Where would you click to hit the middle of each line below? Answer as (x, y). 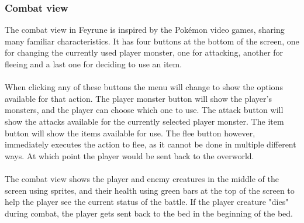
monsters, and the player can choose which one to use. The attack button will (144, 110)
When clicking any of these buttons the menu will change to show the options (144, 87)
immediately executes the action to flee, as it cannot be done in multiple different (151, 144)
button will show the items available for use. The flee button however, (130, 133)
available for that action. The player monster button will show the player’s (138, 98)
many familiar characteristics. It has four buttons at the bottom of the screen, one (152, 41)
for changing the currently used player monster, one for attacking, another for (144, 52)
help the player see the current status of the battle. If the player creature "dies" (147, 202)
